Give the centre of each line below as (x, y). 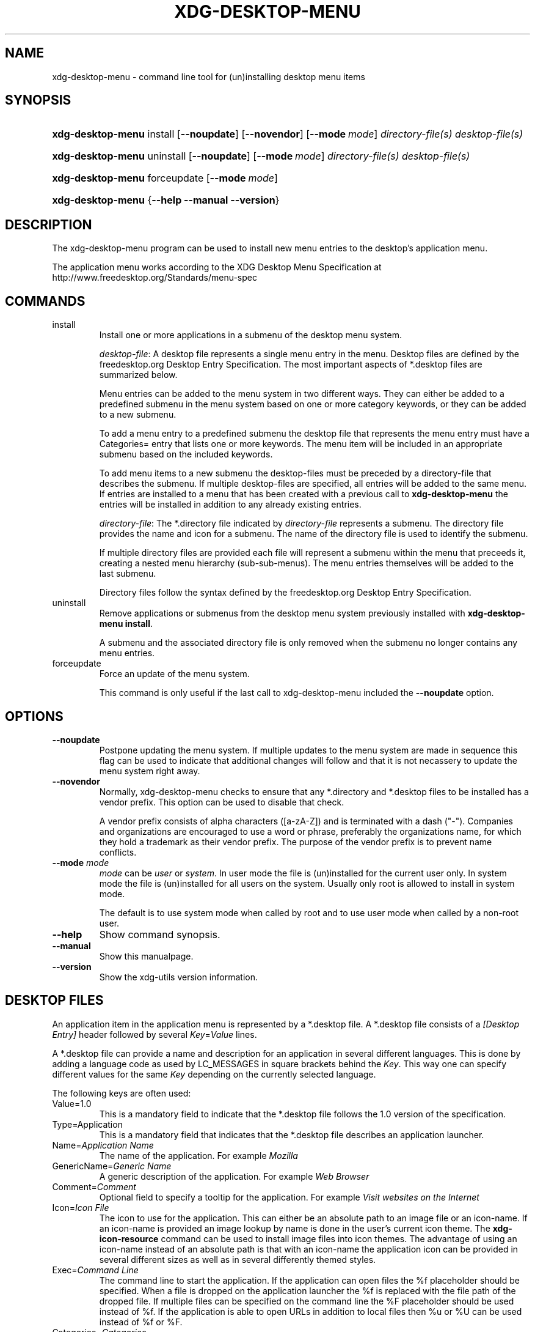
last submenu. (128, 574)
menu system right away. (150, 771)
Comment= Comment (94, 1186)
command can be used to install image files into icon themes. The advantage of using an (339, 1238)
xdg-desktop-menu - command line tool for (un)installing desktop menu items (209, 76)
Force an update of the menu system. (174, 674)
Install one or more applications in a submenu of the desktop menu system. (250, 335)
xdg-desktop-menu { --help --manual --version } (166, 200)
